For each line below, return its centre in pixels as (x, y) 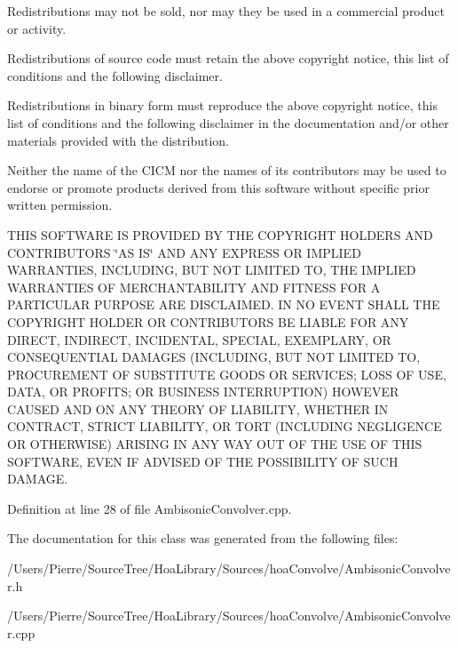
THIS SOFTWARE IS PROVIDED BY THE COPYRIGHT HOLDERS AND (220, 234)
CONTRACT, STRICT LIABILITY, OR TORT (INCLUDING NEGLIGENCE (225, 426)
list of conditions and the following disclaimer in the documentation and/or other (228, 122)
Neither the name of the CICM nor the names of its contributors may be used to (227, 170)
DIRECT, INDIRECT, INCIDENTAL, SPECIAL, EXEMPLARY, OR (199, 339)
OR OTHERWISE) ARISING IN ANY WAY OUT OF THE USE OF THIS (215, 444)
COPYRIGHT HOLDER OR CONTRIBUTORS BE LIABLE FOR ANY (208, 321)
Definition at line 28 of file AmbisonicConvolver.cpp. (150, 508)
